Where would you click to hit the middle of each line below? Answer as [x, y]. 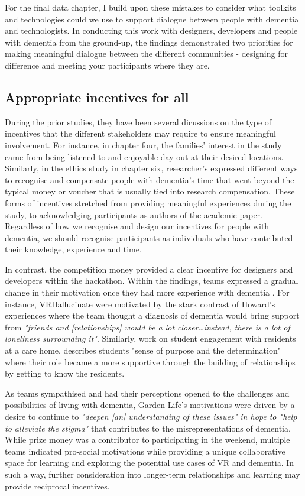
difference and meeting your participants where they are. [107, 65]
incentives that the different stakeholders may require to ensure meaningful [140, 133]
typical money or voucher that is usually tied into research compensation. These [150, 191]
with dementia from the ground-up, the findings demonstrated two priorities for [149, 42]
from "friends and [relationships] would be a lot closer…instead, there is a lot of [147, 327]
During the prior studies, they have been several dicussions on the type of [138, 121]
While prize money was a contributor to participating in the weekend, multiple [147, 440]
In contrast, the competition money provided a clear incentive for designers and [149, 269]
